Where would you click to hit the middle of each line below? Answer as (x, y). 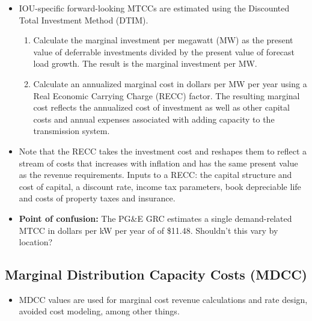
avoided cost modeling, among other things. (99, 311)
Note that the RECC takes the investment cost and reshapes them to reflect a (163, 151)
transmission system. (72, 131)
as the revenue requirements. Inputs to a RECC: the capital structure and (155, 175)
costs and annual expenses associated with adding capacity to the (154, 119)
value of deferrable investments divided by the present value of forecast (164, 51)
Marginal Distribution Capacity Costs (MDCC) (156, 274)
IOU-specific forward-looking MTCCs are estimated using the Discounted (154, 8)
